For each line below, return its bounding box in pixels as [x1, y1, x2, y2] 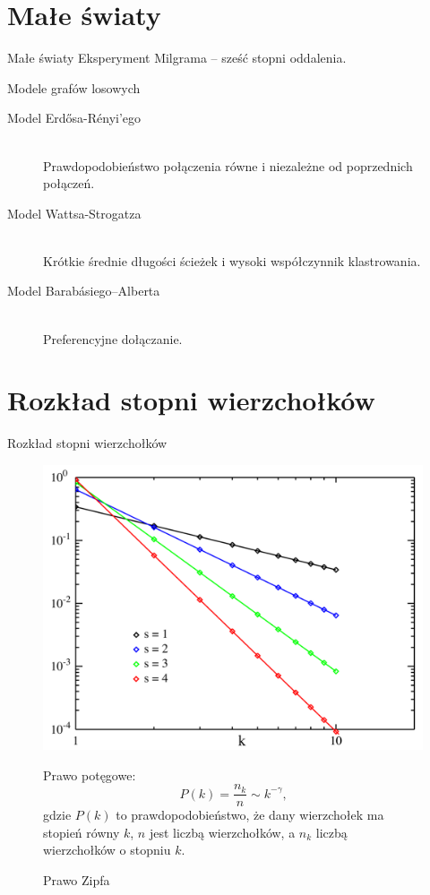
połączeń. [43, 174, 95, 193]
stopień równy [43, 822, 120, 841]
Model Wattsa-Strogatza [7, 203, 142, 222]
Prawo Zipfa [43, 871, 110, 889]
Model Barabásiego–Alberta [7, 281, 160, 300]
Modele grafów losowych [7, 78, 141, 97]
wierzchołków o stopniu [43, 840, 171, 859]
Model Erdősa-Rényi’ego [7, 108, 142, 127]
